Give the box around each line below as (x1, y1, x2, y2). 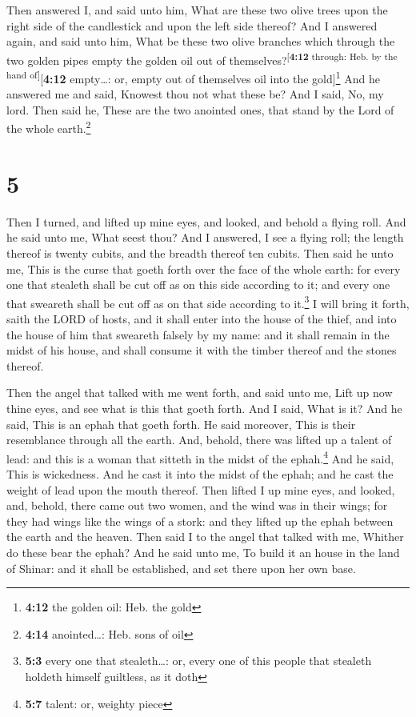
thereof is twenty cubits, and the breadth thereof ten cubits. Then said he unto (6, 245, 394, 262)
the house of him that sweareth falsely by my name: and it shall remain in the (6, 326, 390, 342)
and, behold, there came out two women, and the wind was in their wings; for (6, 497, 388, 514)
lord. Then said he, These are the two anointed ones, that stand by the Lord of (6, 101, 394, 118)
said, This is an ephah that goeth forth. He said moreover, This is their (6, 415, 356, 432)
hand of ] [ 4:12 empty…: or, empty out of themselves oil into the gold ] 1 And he (6, 68, 380, 86)
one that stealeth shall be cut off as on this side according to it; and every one (6, 276, 390, 293)
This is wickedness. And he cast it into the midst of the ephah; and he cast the (6, 466, 394, 483)
